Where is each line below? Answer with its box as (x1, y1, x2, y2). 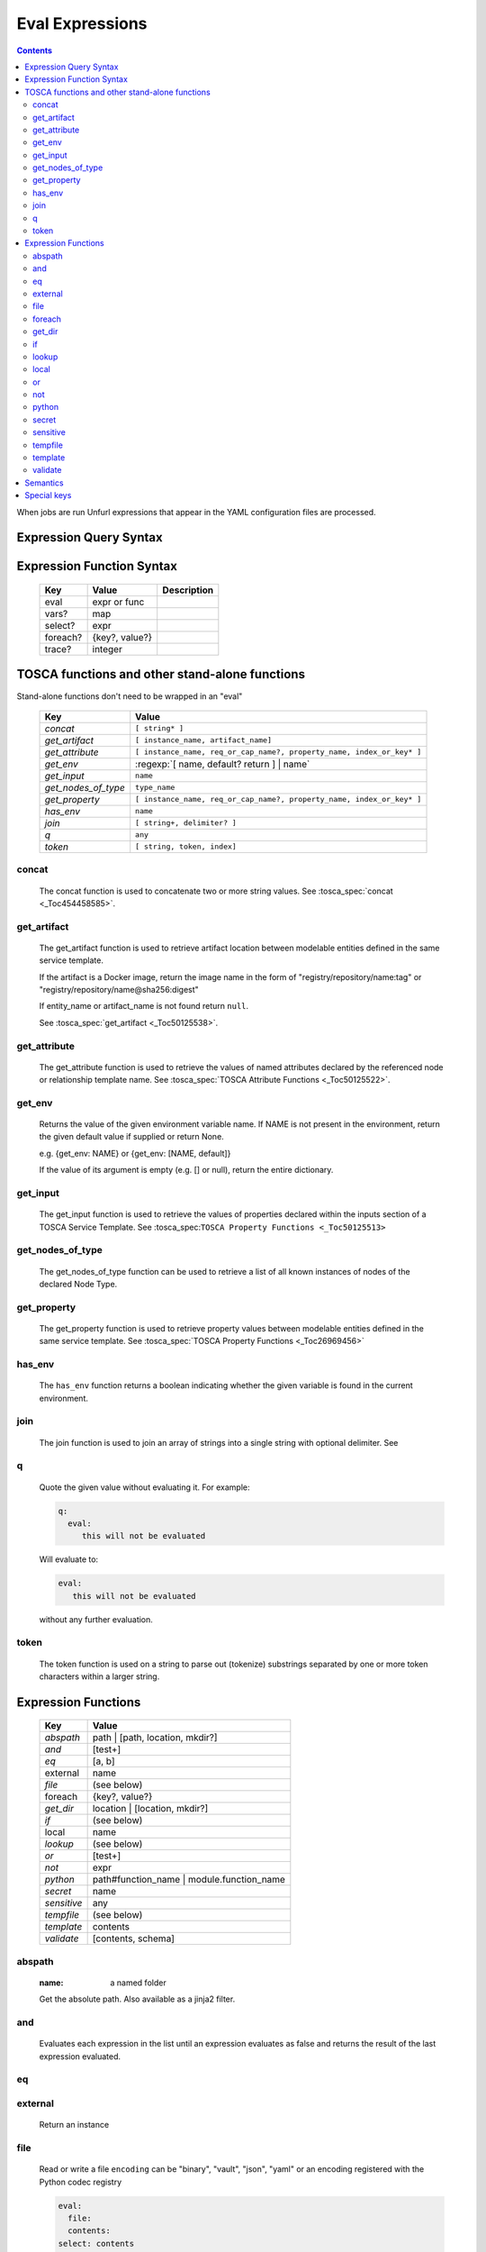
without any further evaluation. (39, 1613, 153, 1625)
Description (162, 584, 214, 596)
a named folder (110, 1977, 166, 1988)
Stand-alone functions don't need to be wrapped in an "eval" (16, 690, 243, 702)
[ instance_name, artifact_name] (135, 735, 272, 745)
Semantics (24, 477, 64, 488)
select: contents (58, 2238, 135, 2248)
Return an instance (39, 2120, 110, 2130)
